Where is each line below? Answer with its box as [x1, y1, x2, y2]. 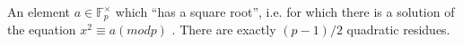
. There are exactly [171, 20, 276, 39]
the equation [7, 20, 76, 39]
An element [7, 3, 70, 20]
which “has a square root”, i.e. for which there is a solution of [115, 3, 455, 20]
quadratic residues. [346, 20, 450, 39]
